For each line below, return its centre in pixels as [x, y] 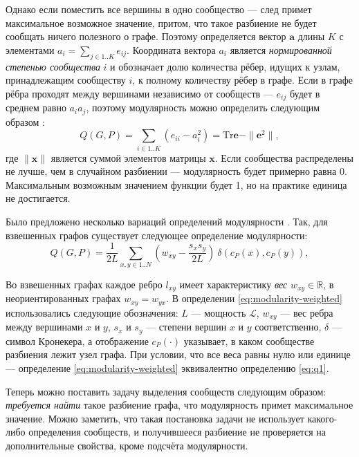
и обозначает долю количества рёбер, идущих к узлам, [225, 66]
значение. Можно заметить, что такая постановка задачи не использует [155, 418]
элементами [30, 49]
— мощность [219, 312]
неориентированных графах [63, 298]
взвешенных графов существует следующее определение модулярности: [157, 235]
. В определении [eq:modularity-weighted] [254, 298]
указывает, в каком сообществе [249, 341]
